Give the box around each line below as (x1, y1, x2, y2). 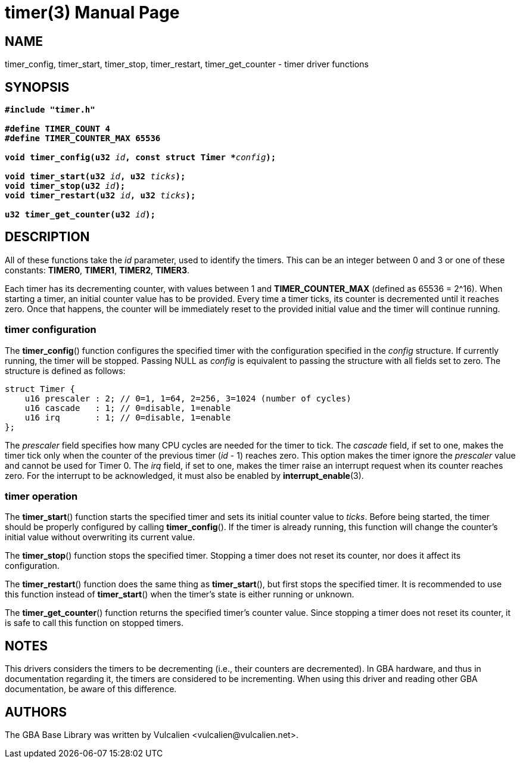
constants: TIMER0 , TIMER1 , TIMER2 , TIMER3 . (5, 264, 190, 275)
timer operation (5, 490, 78, 502)
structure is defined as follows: (5, 365, 126, 376)
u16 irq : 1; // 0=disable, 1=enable (24, 412, 231, 422)
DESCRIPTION (5, 229, 90, 245)
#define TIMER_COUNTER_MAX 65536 (5, 133, 161, 144)
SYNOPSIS (5, 79, 70, 95)
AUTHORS (5, 704, 67, 720)
